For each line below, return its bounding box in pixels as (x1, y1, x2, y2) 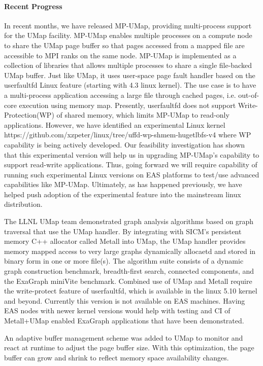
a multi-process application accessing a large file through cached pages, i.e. (4, 89, 236, 100)
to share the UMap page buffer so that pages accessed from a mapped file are (4, 40, 245, 50)
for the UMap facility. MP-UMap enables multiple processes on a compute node (4, 30, 252, 41)
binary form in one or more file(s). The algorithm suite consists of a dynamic (4, 255, 244, 266)
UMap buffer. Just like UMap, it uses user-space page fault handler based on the (4, 69, 255, 80)
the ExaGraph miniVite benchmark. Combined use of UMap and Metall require (4, 275, 252, 286)
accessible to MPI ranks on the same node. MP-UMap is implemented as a (4, 50, 237, 60)
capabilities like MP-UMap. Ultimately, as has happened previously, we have (4, 179, 242, 190)
